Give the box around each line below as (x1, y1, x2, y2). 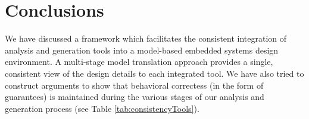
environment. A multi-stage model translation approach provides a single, (5, 55, 273, 68)
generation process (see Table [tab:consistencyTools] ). (5, 102, 199, 114)
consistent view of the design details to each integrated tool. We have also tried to (5, 67, 304, 79)
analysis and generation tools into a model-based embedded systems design (5, 43, 279, 56)
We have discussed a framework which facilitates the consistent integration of (5, 32, 287, 45)
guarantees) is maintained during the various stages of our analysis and (5, 90, 264, 103)
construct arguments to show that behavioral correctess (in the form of (5, 79, 264, 91)
